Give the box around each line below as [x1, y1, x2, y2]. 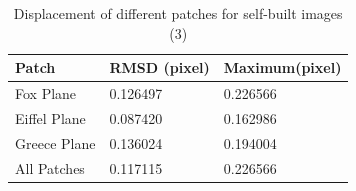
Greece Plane [15, 132, 96, 153]
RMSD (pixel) [109, 57, 210, 78]
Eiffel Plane [15, 107, 86, 128]
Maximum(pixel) [223, 57, 342, 78]
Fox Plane [15, 83, 77, 104]
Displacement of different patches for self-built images [13, 3, 343, 23]
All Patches [15, 157, 85, 178]
